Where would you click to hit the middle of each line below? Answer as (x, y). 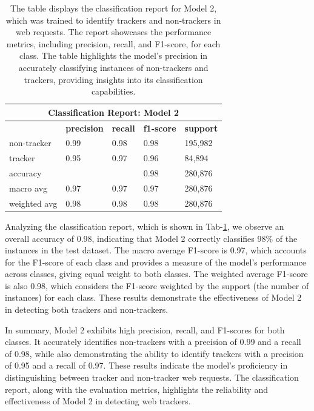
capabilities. (113, 91)
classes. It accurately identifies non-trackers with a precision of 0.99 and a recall (153, 342)
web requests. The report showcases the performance (114, 32)
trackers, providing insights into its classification (113, 79)
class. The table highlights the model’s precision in (114, 55)
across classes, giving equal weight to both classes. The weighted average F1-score (156, 274)
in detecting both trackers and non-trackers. (87, 309)
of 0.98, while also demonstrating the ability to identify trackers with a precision (154, 353)
